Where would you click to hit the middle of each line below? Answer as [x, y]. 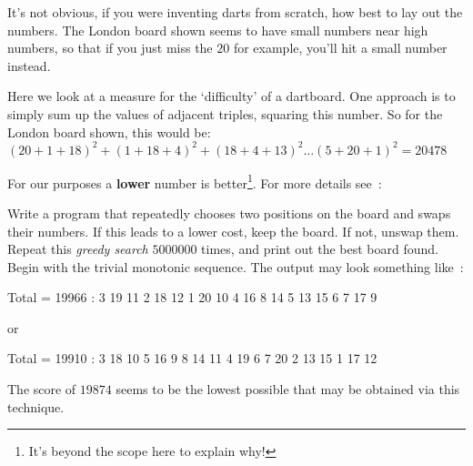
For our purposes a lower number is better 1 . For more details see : [195, 181]
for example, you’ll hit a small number [340, 48]
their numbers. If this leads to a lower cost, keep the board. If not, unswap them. [233, 231]
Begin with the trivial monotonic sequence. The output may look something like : [236, 266]
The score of [42, 389]
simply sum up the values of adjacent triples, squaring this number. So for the [225, 113]
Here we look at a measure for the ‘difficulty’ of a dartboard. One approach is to [231, 96]
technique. [36, 406]
